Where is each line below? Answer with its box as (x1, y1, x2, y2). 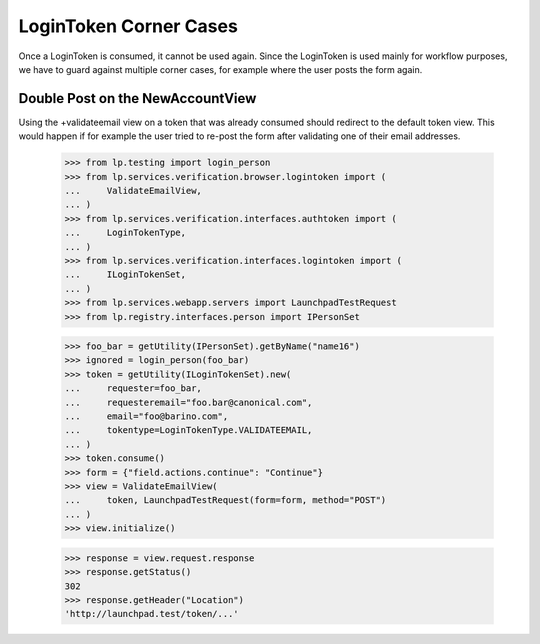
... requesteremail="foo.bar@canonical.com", (64, 396, 313, 408)
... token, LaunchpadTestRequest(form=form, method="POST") (64, 495, 387, 506)
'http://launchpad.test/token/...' (64, 608, 239, 620)
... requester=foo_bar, (64, 383, 202, 394)
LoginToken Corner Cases (18, 15, 239, 37)
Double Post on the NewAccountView (18, 90, 257, 107)
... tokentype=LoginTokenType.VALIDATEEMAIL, (64, 425, 313, 436)
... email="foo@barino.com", (64, 411, 229, 422)
